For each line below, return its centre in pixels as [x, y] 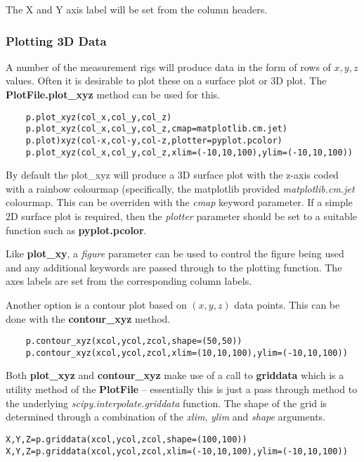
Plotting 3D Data [56, 40]
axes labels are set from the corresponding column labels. [129, 281]
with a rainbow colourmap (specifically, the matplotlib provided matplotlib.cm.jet [180, 188]
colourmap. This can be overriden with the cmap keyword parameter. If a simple [179, 202]
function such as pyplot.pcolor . [76, 230]
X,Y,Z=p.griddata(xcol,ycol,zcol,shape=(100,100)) [126, 439]
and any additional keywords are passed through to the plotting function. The [174, 267]
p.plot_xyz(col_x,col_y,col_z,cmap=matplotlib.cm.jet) [156, 129]
